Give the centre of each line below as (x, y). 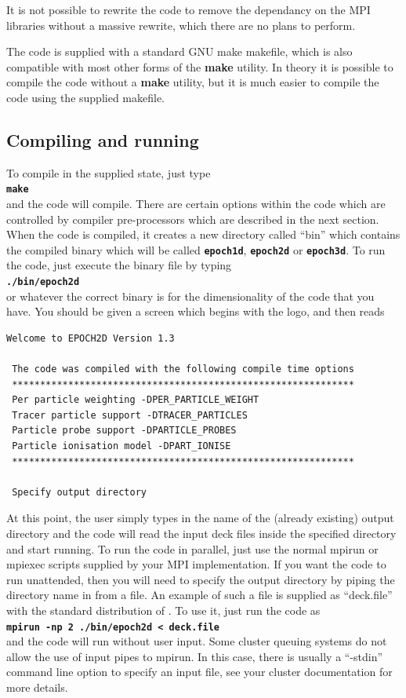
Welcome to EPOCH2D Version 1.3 (91, 338)
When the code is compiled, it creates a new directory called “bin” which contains (203, 234)
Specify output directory (79, 492)
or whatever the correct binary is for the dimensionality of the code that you (190, 296)
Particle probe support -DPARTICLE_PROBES (124, 431)
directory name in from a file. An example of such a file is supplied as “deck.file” (199, 595)
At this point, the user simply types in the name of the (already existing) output (200, 518)
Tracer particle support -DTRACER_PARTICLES (130, 415)
